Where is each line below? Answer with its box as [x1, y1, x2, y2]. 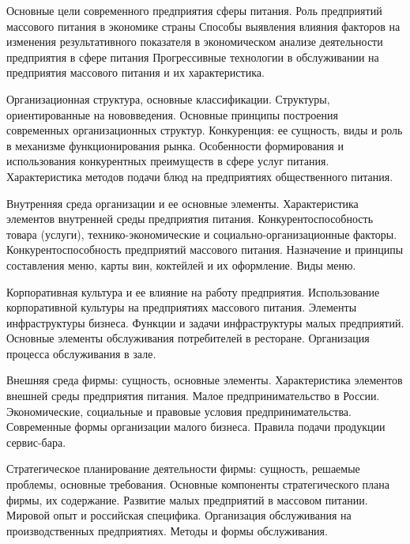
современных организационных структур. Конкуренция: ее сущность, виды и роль [6, 122, 403, 138]
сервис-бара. [6, 433, 66, 450]
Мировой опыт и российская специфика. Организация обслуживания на [6, 507, 352, 523]
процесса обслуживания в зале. [6, 345, 156, 361]
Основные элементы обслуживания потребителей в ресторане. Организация [6, 330, 370, 346]
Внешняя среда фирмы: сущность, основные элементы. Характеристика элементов [6, 372, 403, 388]
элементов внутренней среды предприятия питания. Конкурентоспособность [6, 210, 374, 227]
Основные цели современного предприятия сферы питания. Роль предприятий [6, 2, 382, 18]
